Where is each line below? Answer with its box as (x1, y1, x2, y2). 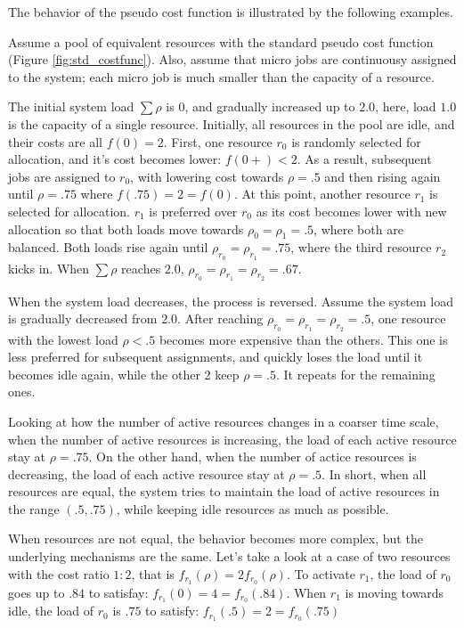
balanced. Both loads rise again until (8, 238, 208, 257)
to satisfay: (88, 583, 149, 601)
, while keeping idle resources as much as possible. (116, 499, 389, 518)
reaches (121, 258, 161, 277)
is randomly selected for (291, 132, 421, 151)
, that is (131, 564, 175, 583)
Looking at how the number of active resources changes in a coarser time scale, (8, 412, 439, 430)
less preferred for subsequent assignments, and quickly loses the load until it (8, 347, 423, 366)
